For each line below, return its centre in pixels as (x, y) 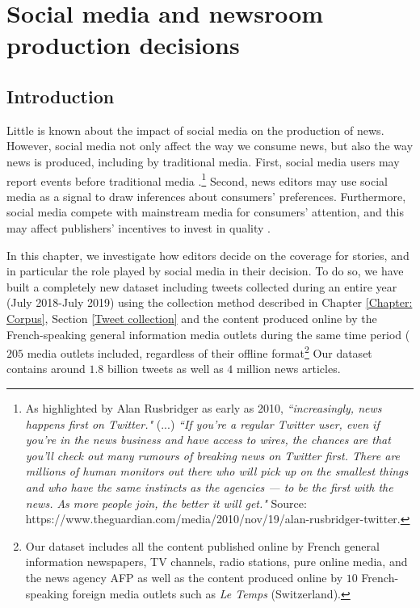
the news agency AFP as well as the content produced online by (184, 577)
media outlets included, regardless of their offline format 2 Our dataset (199, 352)
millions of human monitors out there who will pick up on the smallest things (217, 471)
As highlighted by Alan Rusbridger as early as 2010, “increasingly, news (204, 407)
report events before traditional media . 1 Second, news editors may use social (197, 179)
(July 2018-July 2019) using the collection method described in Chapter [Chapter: (210, 302)
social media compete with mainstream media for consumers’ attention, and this (206, 212)
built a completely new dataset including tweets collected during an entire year (202, 286)
